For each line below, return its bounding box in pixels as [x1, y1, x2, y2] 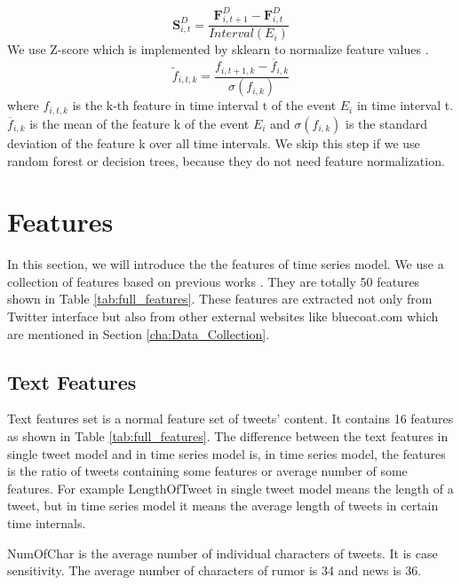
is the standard [346, 114, 427, 132]
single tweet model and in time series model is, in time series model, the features [7, 444, 446, 462]
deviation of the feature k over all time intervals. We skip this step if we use [7, 133, 420, 152]
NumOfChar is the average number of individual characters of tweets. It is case [7, 543, 438, 562]
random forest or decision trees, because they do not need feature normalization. [7, 151, 445, 170]
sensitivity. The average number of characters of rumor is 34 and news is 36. [7, 561, 422, 580]
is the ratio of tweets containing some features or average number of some [7, 462, 408, 480]
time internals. [7, 513, 86, 532]
